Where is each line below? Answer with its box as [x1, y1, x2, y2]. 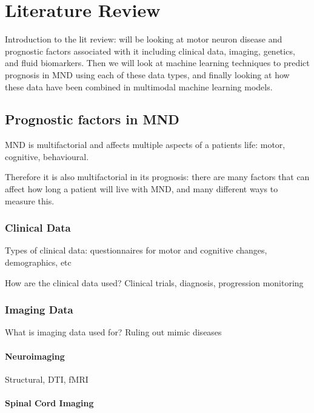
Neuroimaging [5, 349, 65, 362]
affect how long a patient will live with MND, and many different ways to [5, 183, 278, 195]
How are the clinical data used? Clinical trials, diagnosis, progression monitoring [5, 276, 304, 289]
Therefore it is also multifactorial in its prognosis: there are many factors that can [5, 170, 310, 183]
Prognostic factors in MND [5, 110, 179, 129]
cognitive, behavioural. [5, 150, 89, 163]
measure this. [5, 194, 55, 207]
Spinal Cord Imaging [5, 397, 94, 409]
